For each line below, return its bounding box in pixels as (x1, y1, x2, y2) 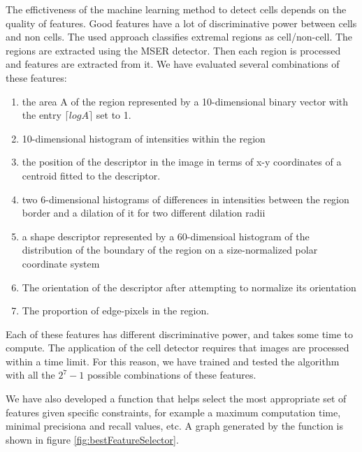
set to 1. (96, 108, 131, 122)
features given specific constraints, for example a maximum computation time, (6, 404, 341, 419)
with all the (6, 367, 55, 382)
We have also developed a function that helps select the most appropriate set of (6, 391, 347, 406)
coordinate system (22, 256, 100, 270)
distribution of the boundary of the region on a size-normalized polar (22, 242, 318, 257)
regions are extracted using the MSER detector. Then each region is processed (6, 43, 341, 57)
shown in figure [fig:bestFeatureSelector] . (6, 432, 179, 446)
